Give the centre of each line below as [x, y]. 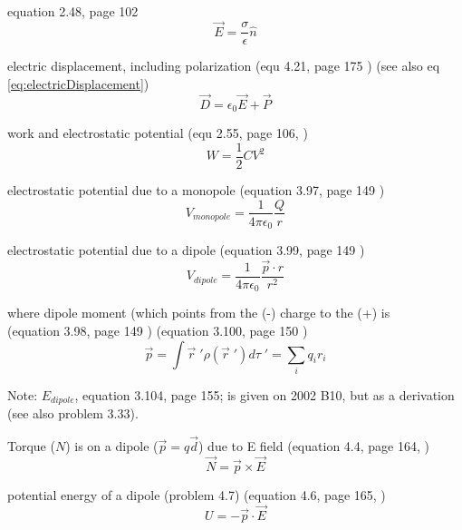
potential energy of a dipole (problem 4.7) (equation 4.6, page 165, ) [197, 494]
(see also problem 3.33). [73, 413]
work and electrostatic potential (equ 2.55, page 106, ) [158, 133]
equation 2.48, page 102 [73, 11]
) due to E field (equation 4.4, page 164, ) [314, 446]
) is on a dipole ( [112, 446]
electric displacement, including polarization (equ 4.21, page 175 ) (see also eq [224, 66]
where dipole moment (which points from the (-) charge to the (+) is [199, 313]
